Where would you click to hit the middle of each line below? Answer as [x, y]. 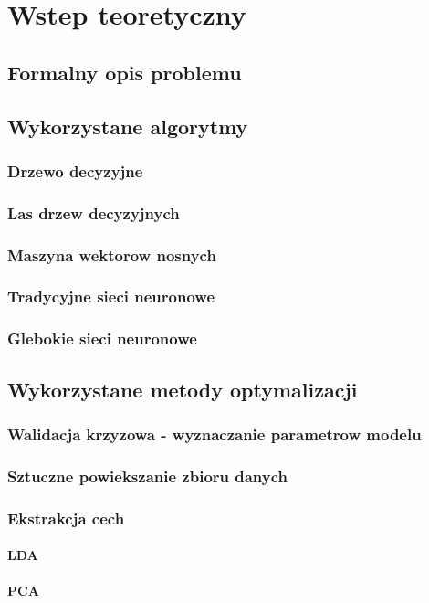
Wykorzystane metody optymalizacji [183, 389]
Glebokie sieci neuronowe [102, 339]
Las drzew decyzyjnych [94, 212]
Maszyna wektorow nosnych [112, 254]
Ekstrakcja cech [66, 518]
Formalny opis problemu [125, 72]
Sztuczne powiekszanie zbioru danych [148, 476]
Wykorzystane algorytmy [128, 126]
